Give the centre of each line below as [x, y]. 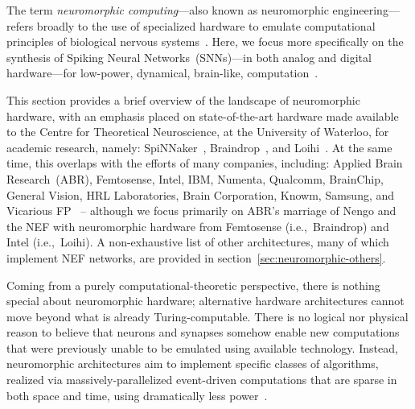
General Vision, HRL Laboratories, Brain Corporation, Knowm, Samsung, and [201, 194]
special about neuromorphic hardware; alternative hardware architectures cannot [205, 301]
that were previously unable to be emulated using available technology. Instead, [202, 347]
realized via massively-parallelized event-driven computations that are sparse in [202, 380]
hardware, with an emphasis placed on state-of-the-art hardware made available [203, 116]
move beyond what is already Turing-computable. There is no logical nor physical [207, 316]
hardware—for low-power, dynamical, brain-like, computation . [162, 73]
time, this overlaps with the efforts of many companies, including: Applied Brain [205, 163]
